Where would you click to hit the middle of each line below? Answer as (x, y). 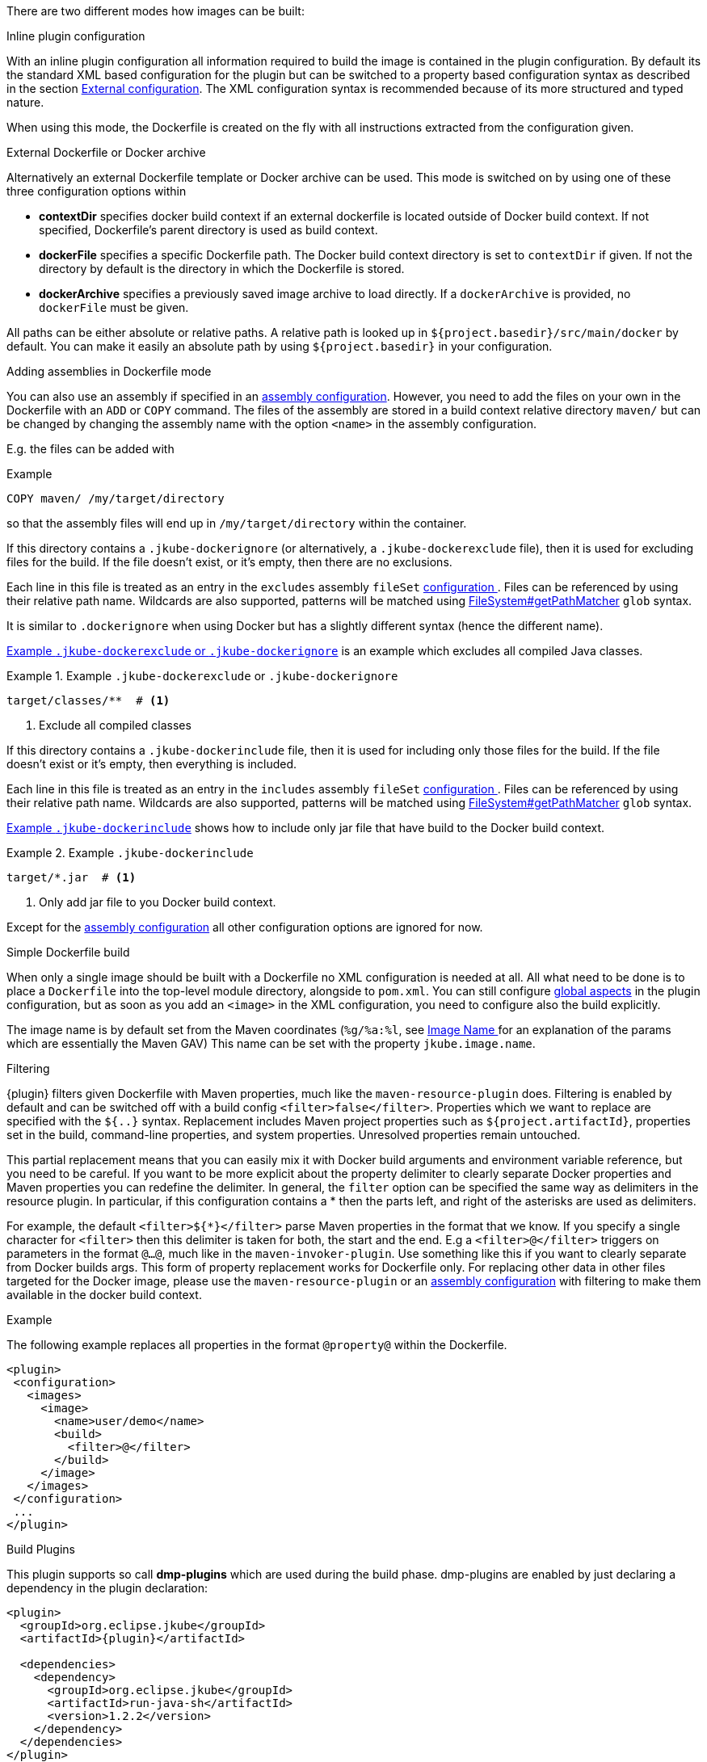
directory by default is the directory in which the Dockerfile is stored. (222, 269)
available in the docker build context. (104, 1295)
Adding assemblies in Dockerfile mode (109, 371)
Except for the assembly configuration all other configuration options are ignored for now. (245, 927)
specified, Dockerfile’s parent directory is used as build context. (208, 230)
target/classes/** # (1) (88, 700)
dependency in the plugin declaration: (107, 1588)
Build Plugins (41, 1549)
